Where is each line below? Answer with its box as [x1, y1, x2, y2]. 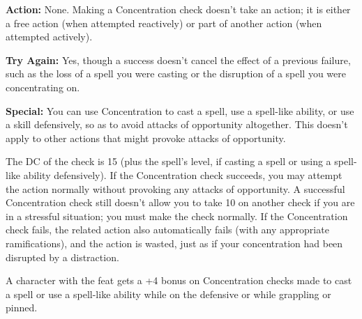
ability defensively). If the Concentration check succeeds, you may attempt [23, 167, 342, 182]
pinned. [6, 300, 38, 315]
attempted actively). [6, 29, 93, 44]
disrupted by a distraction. [6, 249, 119, 264]
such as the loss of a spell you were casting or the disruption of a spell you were [6, 66, 346, 81]
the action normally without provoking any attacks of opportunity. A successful [6, 181, 345, 196]
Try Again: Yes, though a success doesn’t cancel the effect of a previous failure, [6, 52, 351, 67]
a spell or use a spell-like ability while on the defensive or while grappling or [6, 286, 331, 301]
